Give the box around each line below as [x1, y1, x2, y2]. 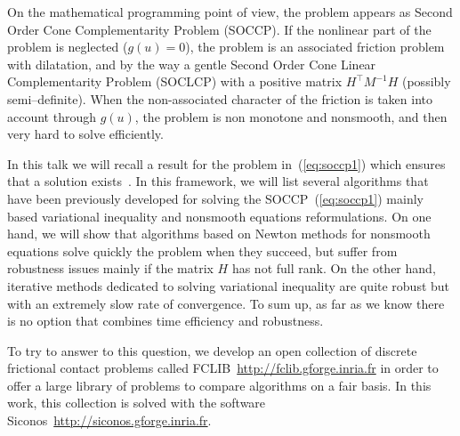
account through [7, 107, 97, 125]
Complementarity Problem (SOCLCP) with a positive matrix [7, 72, 343, 91]
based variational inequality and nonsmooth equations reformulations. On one [7, 206, 432, 225]
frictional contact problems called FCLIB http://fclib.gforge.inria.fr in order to [7, 359, 439, 377]
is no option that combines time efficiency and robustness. [7, 311, 324, 330]
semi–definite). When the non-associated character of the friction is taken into [7, 89, 432, 108]
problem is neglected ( [7, 37, 128, 56]
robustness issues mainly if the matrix [7, 259, 214, 278]
